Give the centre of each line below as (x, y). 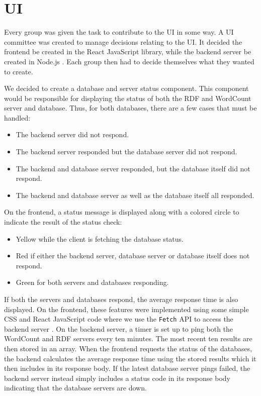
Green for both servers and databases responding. (92, 282)
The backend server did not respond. (72, 134)
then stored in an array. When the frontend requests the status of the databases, (128, 349)
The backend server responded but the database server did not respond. (126, 152)
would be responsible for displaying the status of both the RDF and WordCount (128, 98)
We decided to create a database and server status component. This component (126, 88)
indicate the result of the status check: (63, 222)
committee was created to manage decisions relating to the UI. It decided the (123, 41)
